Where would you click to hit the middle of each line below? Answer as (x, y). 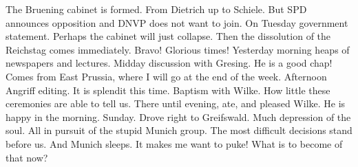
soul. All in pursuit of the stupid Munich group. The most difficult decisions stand (179, 130)
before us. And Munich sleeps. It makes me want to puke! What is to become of (174, 143)
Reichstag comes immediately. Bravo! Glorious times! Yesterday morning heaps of (178, 49)
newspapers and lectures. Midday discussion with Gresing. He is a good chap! (169, 63)
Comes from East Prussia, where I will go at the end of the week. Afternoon (166, 76)
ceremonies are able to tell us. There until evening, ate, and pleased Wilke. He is (176, 103)
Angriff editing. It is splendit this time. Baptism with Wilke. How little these (168, 90)
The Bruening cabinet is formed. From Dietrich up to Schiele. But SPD (156, 9)
